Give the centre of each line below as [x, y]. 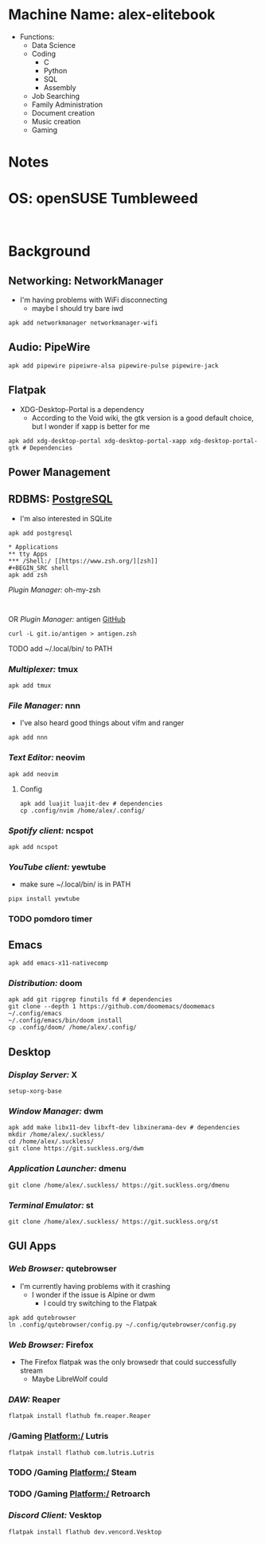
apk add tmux [30, 686]
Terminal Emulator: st [51, 1205]
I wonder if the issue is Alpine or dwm [94, 1295]
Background [49, 251]
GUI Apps [32, 1246]
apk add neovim [33, 774]
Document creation [63, 112]
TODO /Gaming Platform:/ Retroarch [80, 1494]
